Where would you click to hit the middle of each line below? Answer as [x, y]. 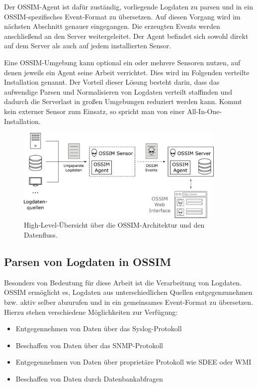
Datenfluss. [41, 234]
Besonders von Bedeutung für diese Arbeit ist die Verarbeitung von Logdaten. [123, 282]
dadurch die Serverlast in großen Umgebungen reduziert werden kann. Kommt [123, 101]
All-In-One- [205, 111]
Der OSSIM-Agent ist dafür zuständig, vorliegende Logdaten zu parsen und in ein [128, 6]
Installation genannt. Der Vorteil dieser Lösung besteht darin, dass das [112, 82]
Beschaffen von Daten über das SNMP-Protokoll [89, 345]
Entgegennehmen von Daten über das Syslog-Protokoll [99, 328]
